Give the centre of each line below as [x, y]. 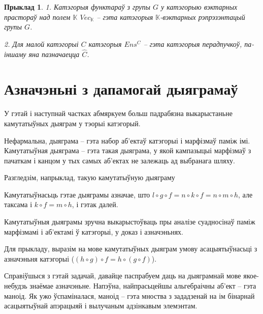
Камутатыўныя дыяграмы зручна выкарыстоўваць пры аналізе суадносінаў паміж [130, 222]
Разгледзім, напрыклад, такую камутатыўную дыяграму [90, 177]
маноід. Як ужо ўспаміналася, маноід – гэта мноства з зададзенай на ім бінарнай [129, 295]
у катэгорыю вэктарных [199, 7]
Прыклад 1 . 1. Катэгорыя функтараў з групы [77, 7]
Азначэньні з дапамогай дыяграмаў [121, 89]
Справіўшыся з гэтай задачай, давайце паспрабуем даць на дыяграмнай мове [123, 276]
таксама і [18, 204]
